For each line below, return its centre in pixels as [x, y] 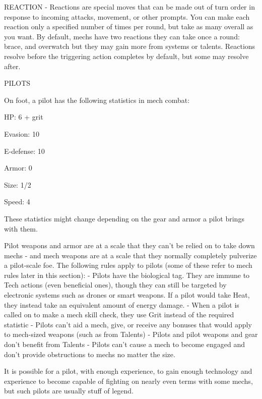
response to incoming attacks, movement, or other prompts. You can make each [127, 16]
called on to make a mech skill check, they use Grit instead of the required [119, 315]
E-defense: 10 [24, 151]
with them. [21, 228]
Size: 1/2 [18, 184]
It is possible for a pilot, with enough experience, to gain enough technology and [128, 371]
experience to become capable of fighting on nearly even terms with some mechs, [128, 381]
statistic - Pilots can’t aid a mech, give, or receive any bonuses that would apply [128, 324]
